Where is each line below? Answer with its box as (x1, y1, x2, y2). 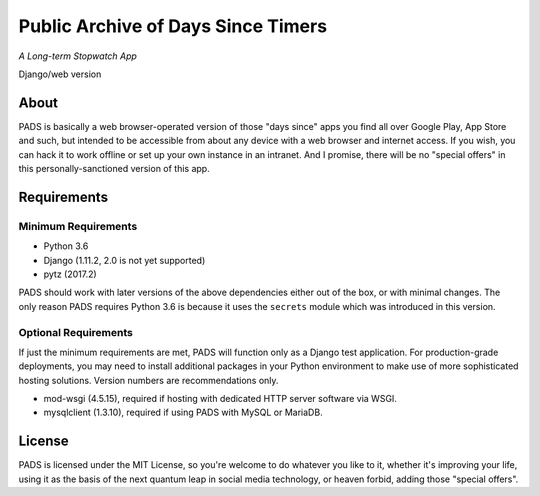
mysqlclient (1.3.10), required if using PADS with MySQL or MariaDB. (43, 406, 324, 419)
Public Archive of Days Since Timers (18, 15, 328, 37)
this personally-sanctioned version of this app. (18, 163, 210, 175)
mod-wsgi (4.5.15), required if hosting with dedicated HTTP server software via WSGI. (43, 393, 397, 405)
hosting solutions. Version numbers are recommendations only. (18, 374, 279, 386)
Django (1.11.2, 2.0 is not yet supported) (43, 254, 206, 266)
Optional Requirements (18, 325, 134, 339)
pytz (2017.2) (43, 268, 97, 280)
